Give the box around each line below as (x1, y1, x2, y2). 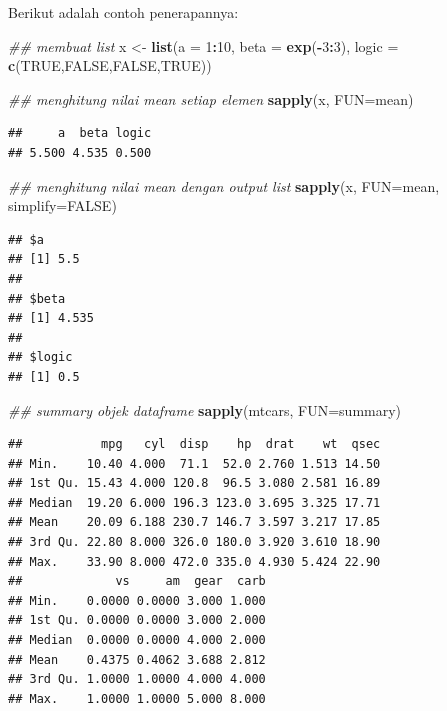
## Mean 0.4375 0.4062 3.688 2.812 (8, 652, 266, 667)
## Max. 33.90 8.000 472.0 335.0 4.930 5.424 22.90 (8, 554, 381, 569)
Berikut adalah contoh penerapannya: (8, 2, 239, 22)
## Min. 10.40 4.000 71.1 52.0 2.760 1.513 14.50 (8, 456, 381, 471)
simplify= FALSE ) (8, 195, 117, 216)
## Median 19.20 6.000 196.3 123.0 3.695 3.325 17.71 (8, 495, 381, 510)
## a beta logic (8, 126, 152, 141)
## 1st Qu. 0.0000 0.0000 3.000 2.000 (8, 613, 266, 628)
